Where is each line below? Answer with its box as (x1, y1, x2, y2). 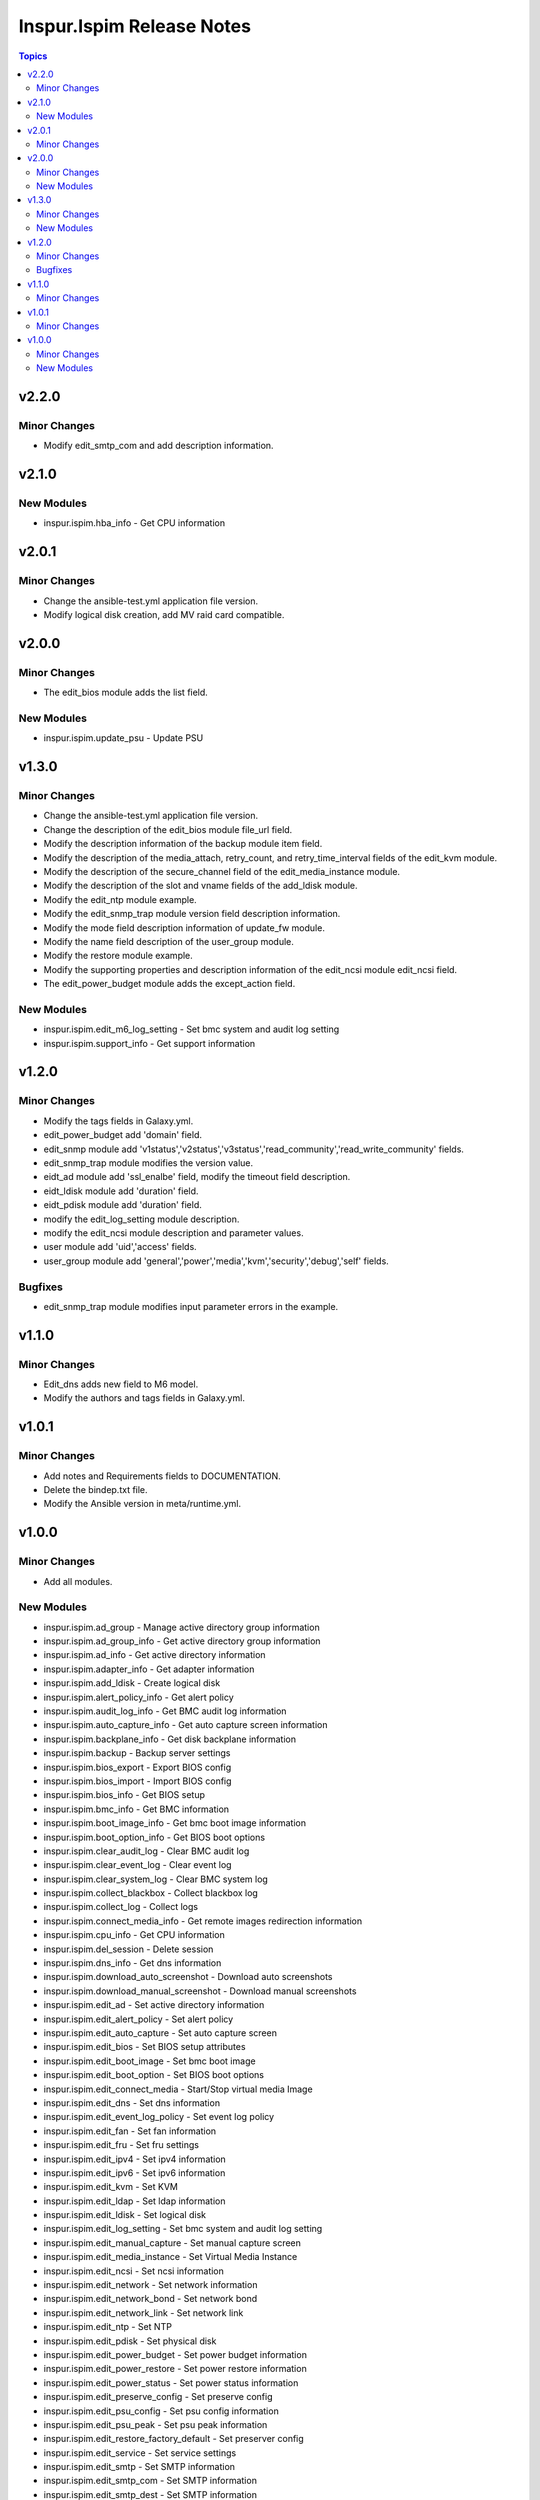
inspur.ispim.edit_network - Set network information (43, 2279, 258, 2291)
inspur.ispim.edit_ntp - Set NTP (43, 2321, 172, 2333)
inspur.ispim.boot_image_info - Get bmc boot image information (43, 1817, 307, 1829)
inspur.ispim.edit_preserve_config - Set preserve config (43, 2391, 274, 2403)
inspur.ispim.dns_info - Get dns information (43, 1957, 222, 1969)
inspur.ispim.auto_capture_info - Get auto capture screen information (43, 1719, 329, 1731)
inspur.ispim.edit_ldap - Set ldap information (43, 2195, 226, 2207)
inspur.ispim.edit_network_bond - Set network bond (43, 2293, 258, 2305)
